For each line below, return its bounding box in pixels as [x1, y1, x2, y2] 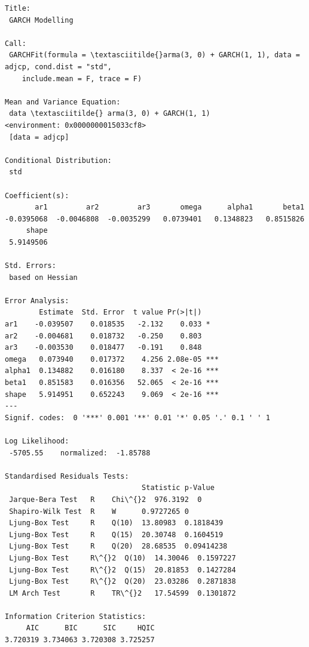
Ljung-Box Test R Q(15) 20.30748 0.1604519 [9, 530, 224, 539]
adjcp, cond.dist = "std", [5, 62, 112, 71]
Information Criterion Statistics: [5, 612, 146, 621]
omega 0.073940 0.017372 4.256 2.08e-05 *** [5, 355, 219, 363]
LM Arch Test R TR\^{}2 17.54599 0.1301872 [9, 589, 236, 597]
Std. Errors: [5, 261, 56, 270]
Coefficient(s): [5, 191, 69, 200]
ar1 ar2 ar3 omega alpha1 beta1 [35, 203, 305, 212]
